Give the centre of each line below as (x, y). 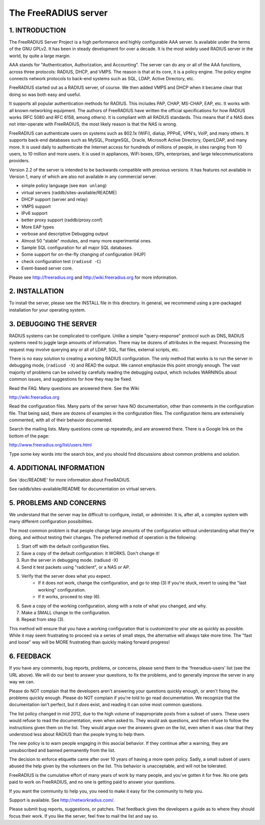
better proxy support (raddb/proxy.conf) (62, 220)
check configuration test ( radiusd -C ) (61, 261)
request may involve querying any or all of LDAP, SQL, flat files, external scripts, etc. (94, 350)
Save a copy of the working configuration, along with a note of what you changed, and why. (114, 606)
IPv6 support (34, 213)
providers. (19, 161)
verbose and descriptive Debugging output (65, 234)
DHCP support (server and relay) (54, 200)
